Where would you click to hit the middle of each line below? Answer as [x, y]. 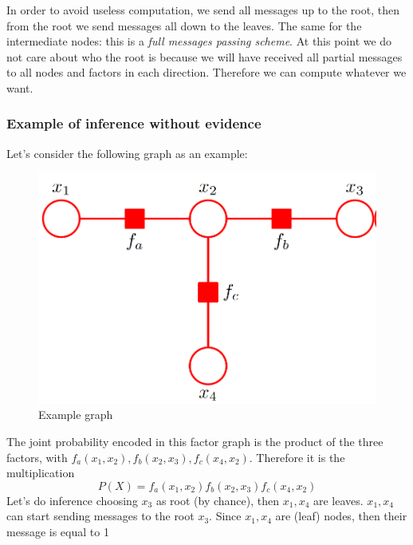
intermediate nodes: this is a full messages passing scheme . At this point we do [199, 41]
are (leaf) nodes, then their [341, 516]
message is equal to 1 [58, 532]
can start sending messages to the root [100, 516]
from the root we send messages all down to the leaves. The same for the [184, 25]
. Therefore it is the [297, 457]
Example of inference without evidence [134, 123]
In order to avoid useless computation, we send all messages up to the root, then [203, 10]
